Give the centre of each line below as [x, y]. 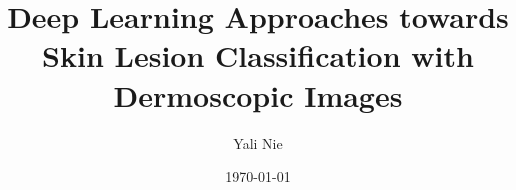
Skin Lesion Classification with [258, 55]
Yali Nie [258, 142]
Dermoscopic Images [258, 94]
